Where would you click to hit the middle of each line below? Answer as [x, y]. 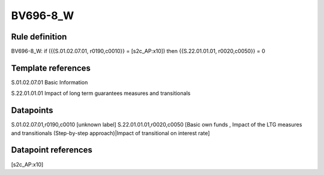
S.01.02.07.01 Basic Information [49, 82]
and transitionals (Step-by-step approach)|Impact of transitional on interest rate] [110, 133]
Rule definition [39, 37]
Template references [51, 68]
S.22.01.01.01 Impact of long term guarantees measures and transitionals [101, 93]
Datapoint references [52, 150]
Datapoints [32, 110]
